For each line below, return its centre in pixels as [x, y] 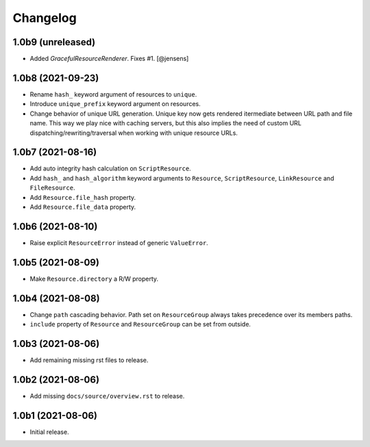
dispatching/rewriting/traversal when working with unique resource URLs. [134, 133]
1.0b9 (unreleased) [54, 42]
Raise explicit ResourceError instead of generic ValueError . [119, 242]
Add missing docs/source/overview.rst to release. [107, 396]
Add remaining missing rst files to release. [89, 360]
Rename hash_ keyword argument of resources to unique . [113, 94]
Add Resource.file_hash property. [83, 197]
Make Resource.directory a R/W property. [94, 279]
